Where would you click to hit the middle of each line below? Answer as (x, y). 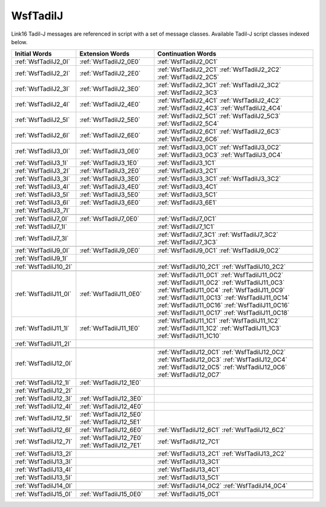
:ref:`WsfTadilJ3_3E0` (110, 179)
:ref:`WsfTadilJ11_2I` (43, 344)
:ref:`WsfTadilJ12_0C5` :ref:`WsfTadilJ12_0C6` (222, 367)
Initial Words (33, 54)
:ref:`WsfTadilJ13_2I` (44, 454)
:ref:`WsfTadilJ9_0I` (42, 251)
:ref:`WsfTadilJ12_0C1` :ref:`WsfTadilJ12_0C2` (222, 352)
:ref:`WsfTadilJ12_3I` (43, 399)
